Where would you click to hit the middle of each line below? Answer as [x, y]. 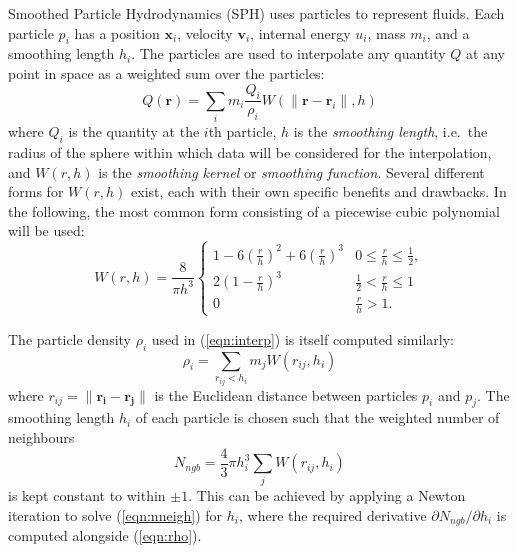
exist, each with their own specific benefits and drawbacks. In [319, 191]
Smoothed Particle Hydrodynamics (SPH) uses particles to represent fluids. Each [256, 13]
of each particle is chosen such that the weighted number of [317, 417]
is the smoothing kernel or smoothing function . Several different [291, 171]
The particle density [70, 338]
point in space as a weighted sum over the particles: [166, 72]
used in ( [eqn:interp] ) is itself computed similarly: [302, 338]
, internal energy [300, 32]
